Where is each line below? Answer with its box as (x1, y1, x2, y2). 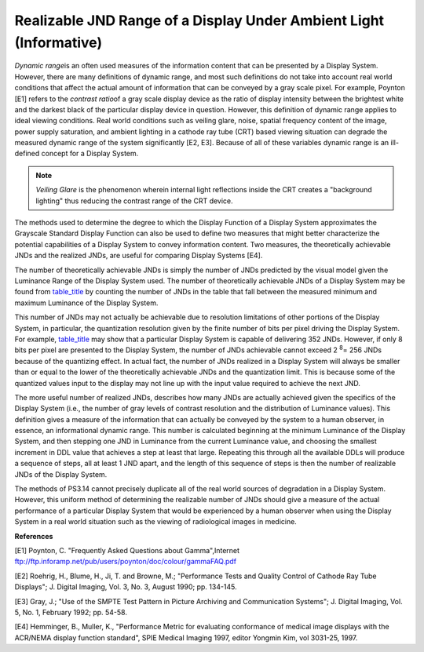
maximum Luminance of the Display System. (14, 298, 159, 308)
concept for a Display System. (41, 149, 139, 158)
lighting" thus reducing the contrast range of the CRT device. (35, 196, 233, 206)
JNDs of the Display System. (14, 469, 108, 479)
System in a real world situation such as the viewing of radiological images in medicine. (14, 517, 298, 526)
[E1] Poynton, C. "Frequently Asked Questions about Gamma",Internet (14, 545, 239, 555)
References (14, 531, 53, 541)
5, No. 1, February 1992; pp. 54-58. (14, 607, 127, 617)
